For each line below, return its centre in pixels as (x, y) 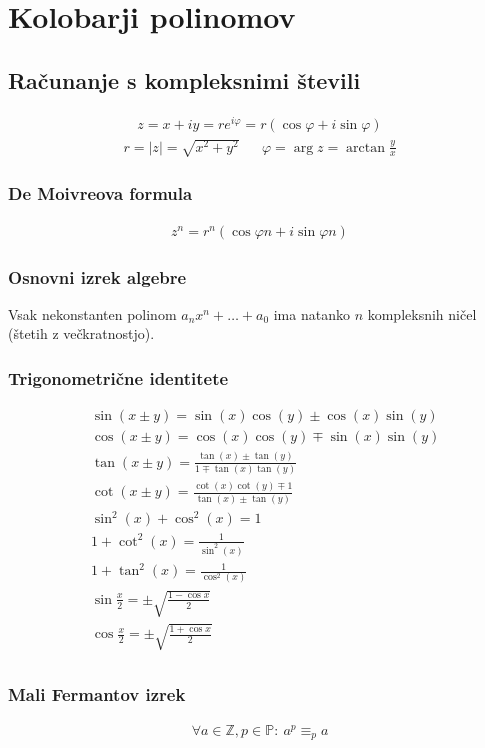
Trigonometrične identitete (118, 377)
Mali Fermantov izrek (97, 693)
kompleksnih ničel (422, 313)
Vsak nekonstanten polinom (92, 313)
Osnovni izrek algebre (97, 276)
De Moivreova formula (100, 193)
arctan (366, 147)
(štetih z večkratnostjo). (81, 333)
